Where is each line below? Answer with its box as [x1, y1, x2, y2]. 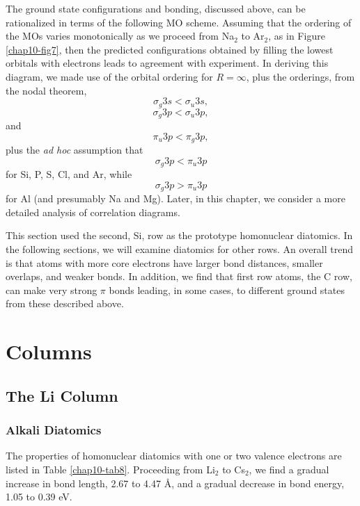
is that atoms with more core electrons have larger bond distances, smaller [6, 255, 323, 270]
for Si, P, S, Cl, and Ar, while [6, 167, 132, 181]
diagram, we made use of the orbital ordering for [6, 69, 213, 83]
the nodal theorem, [6, 83, 87, 97]
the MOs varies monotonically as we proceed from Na [6, 28, 235, 43]
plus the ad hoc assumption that [6, 142, 143, 157]
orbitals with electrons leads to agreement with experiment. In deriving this [6, 56, 329, 70]
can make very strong [6, 282, 97, 297]
